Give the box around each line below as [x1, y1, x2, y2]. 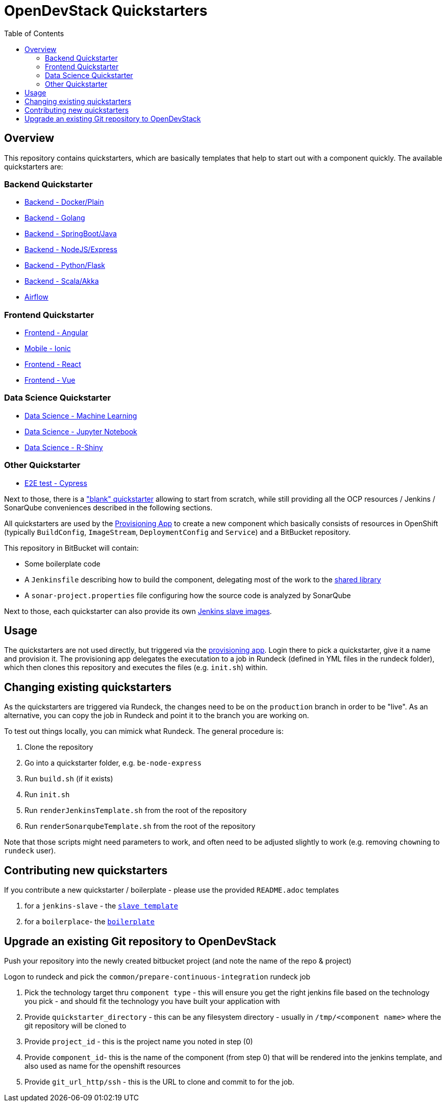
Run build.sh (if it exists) [24, 774, 113, 783]
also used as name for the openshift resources [24, 1061, 181, 1070]
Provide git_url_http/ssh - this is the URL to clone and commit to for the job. [24, 1077, 294, 1086]
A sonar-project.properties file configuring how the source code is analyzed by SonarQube [24, 591, 351, 600]
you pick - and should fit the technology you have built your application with [24, 996, 280, 1005]
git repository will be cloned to [24, 1021, 127, 1030]
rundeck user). [4, 846, 56, 855]
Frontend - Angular [24, 328, 88, 337]
